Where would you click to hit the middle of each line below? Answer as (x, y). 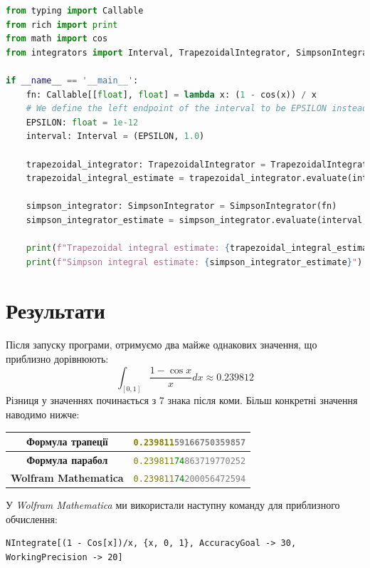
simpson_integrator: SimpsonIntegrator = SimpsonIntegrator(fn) (181, 206)
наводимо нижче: (43, 414)
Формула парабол (67, 460)
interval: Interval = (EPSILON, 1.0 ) (115, 136)
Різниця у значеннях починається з (81, 400)
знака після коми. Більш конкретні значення (263, 400)
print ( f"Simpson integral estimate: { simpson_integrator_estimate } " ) (194, 262)
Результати (55, 310)
